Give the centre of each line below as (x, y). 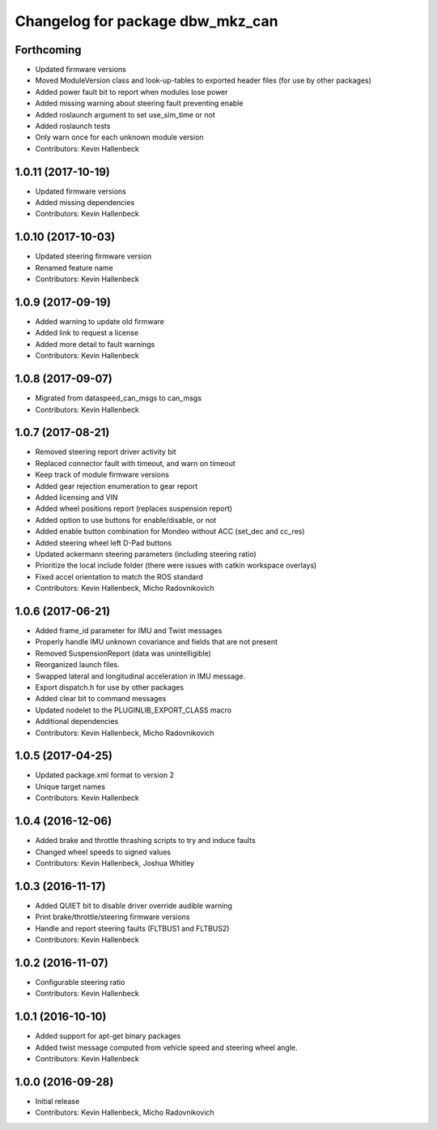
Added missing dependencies (85, 203)
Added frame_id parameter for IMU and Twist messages (129, 631)
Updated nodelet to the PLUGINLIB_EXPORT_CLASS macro (134, 710)
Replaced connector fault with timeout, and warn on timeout (135, 463)
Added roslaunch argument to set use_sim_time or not (125, 114)
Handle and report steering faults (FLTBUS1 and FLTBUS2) (132, 928)
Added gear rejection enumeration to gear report (117, 486)
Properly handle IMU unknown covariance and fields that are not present (157, 642)
